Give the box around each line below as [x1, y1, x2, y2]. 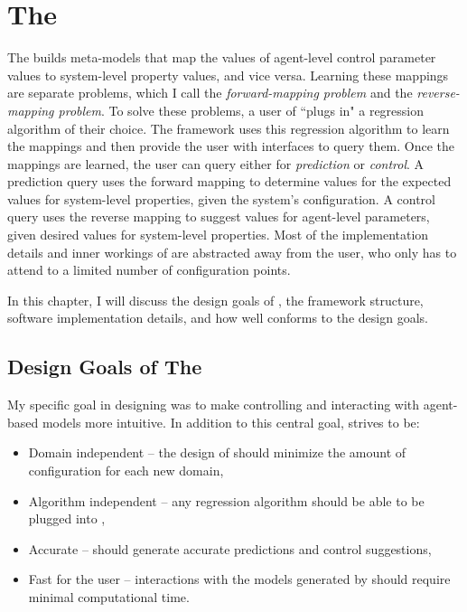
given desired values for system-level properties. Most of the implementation [7, 225, 429, 244]
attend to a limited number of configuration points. [7, 260, 291, 279]
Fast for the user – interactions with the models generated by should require [28, 570, 451, 588]
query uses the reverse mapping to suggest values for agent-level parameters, [7, 207, 430, 226]
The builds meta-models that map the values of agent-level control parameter [7, 48, 436, 67]
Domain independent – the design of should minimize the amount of [28, 443, 406, 462]
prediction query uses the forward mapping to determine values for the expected [7, 172, 452, 191]
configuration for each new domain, [28, 461, 224, 480]
